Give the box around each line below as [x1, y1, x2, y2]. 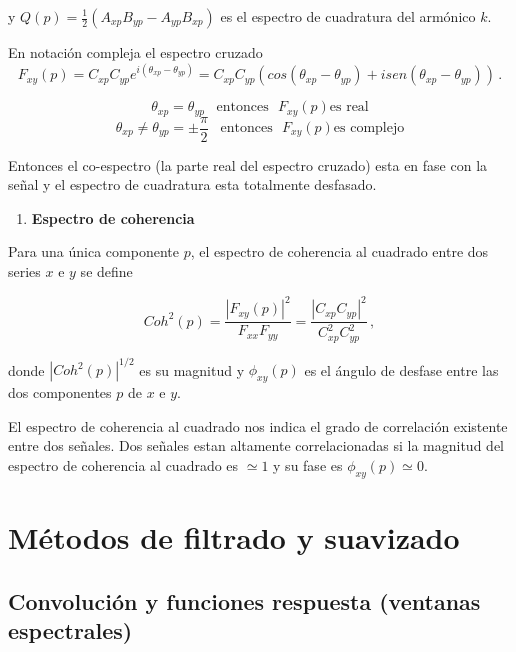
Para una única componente [8, 241, 179, 262]
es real [329, 100, 369, 115]
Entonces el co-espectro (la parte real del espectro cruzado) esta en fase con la [8, 154, 488, 175]
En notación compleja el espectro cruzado [8, 42, 263, 62]
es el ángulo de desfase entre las [304, 359, 499, 380]
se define [80, 260, 133, 281]
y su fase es [273, 454, 343, 475]
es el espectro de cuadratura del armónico [220, 6, 476, 26]
